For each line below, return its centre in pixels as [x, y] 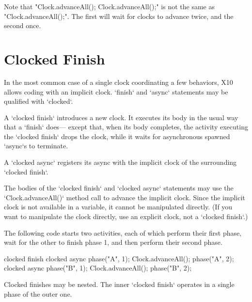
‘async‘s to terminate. [36, 146]
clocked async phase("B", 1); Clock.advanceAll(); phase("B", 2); [98, 268]
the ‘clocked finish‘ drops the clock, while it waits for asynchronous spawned [117, 136]
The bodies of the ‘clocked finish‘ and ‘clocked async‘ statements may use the [119, 188]
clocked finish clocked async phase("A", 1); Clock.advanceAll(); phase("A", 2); [119, 258]
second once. [23, 25]
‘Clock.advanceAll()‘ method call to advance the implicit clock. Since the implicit [125, 197]
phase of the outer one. [38, 294]
